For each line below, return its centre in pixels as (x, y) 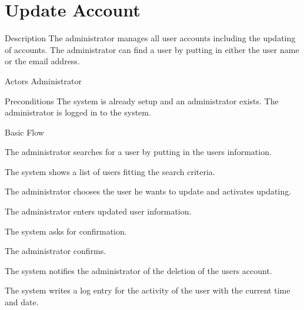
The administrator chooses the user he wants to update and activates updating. (148, 191)
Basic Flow (24, 132)
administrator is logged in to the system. (78, 112)
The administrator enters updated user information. (98, 211)
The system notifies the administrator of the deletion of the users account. (138, 270)
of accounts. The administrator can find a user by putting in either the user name (152, 49)
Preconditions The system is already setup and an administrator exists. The (142, 100)
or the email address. (42, 61)
